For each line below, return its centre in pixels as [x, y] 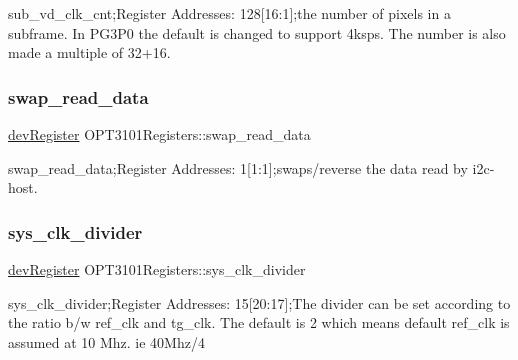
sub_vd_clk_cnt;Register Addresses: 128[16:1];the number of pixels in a [229, 13]
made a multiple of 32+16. [89, 52]
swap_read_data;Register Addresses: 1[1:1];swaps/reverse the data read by [238, 167]
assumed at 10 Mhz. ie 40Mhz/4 [106, 341]
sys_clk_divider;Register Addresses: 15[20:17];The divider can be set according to [259, 302]
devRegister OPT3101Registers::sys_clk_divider [157, 269]
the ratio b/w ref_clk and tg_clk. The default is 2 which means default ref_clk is [259, 322]
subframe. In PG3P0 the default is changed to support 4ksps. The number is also [257, 32]
